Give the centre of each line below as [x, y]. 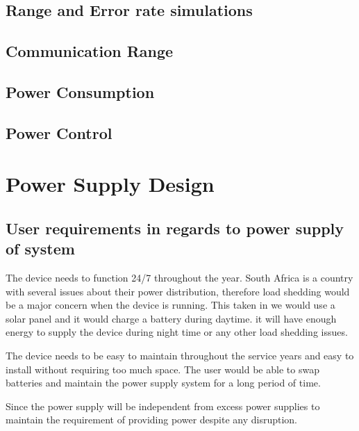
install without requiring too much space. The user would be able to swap [162, 369]
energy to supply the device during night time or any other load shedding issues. [177, 332]
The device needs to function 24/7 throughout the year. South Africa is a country [179, 278]
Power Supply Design [110, 184]
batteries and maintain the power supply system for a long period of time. [163, 383]
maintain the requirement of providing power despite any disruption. [152, 420]
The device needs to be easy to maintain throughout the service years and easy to [180, 356]
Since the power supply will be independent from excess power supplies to [163, 406]
